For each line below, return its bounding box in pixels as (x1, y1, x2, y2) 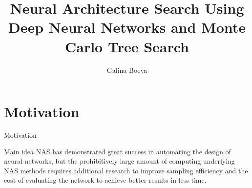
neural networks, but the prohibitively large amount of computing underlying (4, 156, 235, 166)
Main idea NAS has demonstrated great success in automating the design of (4, 146, 231, 156)
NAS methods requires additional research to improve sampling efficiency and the (4, 165, 248, 175)
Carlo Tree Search (64, 36, 189, 56)
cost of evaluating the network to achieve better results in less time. (4, 175, 207, 185)
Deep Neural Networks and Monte (8, 17, 246, 37)
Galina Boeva (106, 64, 147, 75)
